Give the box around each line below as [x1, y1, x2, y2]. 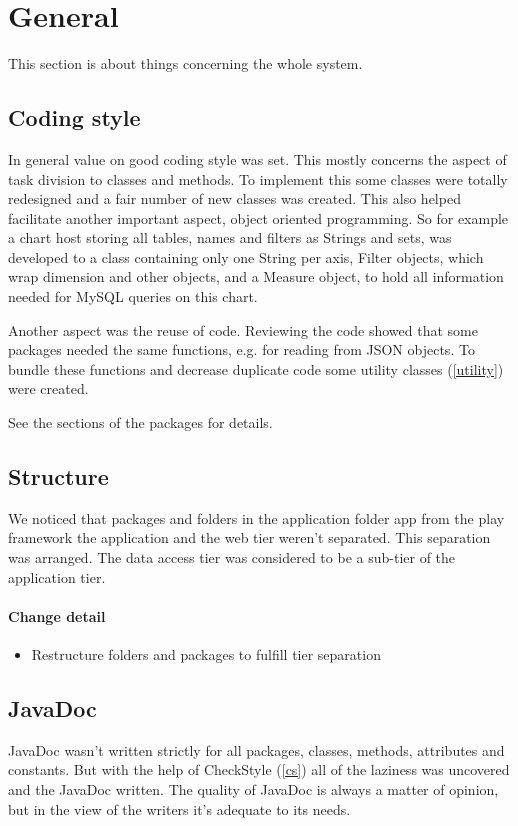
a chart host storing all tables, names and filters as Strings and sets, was [8, 227, 452, 248]
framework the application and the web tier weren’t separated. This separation [8, 527, 491, 548]
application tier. [8, 566, 106, 587]
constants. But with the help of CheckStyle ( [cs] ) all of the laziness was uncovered [8, 759, 510, 780]
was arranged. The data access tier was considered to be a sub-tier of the [8, 547, 456, 568]
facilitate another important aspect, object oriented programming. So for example [8, 207, 509, 228]
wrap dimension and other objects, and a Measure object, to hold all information [8, 266, 504, 287]
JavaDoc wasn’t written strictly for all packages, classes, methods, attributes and [8, 739, 505, 760]
